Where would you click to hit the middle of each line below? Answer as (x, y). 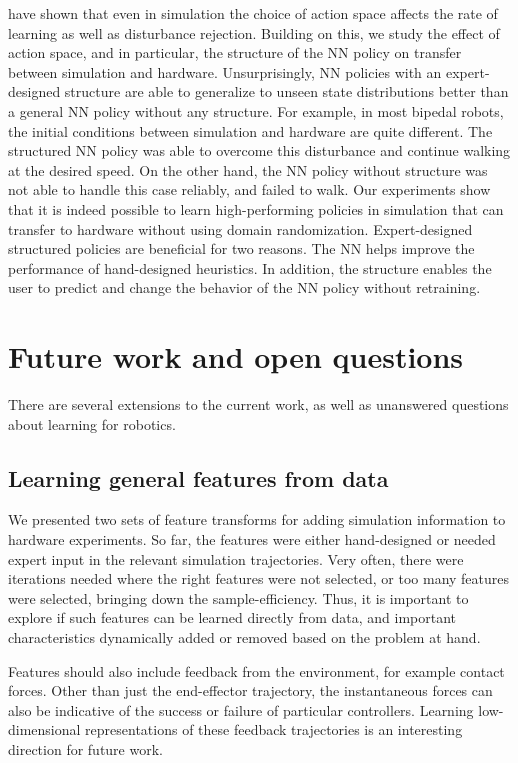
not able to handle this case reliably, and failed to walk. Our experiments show (249, 189)
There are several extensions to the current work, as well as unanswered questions (258, 404)
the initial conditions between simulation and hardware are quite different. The (250, 130)
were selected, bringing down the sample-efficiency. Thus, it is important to (238, 597)
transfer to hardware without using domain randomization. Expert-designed (240, 228)
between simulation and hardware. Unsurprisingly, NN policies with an (225, 71)
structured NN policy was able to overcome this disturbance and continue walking (259, 150)
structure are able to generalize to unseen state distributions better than (286, 91)
